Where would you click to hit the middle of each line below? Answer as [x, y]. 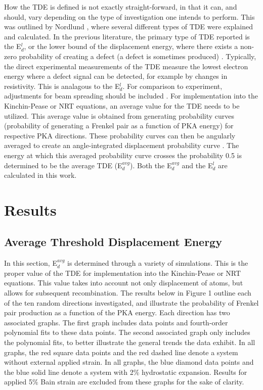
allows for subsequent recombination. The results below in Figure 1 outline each [128, 293]
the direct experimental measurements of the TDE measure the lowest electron [126, 66]
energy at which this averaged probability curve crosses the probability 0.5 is [123, 155]
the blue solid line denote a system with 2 [69, 372]
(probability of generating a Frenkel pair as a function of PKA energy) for [119, 126]
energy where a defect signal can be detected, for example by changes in [116, 76]
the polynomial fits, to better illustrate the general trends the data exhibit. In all [130, 342]
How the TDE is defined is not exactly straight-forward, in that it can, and [121, 7]
